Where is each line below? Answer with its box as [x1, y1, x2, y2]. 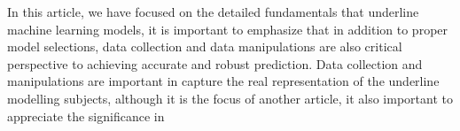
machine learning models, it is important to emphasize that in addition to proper [7, 19, 448, 38]
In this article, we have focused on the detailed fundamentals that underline [7, 3, 419, 20]
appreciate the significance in [7, 106, 165, 125]
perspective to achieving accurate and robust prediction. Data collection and [7, 54, 423, 73]
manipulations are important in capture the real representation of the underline [7, 72, 440, 90]
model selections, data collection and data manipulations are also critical [7, 37, 402, 56]
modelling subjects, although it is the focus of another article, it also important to [7, 89, 453, 107]
